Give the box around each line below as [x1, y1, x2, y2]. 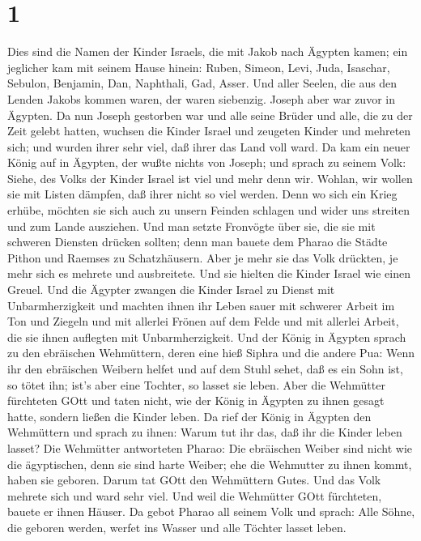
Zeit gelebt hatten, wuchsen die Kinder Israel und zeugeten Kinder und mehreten [7, 122, 411, 139]
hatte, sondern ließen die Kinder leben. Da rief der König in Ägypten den [7, 407, 372, 424]
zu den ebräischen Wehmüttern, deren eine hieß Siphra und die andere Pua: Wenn [7, 344, 415, 361]
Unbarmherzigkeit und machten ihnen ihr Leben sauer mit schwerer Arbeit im [7, 296, 395, 313]
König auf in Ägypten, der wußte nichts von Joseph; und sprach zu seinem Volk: [7, 154, 406, 171]
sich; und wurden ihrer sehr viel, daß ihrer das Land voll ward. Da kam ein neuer [7, 138, 410, 155]
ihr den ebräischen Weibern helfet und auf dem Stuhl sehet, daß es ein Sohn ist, [7, 360, 403, 377]
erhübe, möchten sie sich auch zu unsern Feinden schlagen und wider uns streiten [7, 202, 410, 219]
